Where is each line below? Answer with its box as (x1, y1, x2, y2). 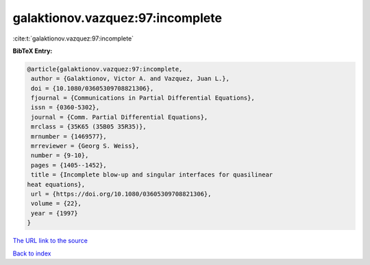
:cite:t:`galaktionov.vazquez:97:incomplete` (12, 34, 134, 43)
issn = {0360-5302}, (31, 104, 100, 111)
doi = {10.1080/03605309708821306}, (31, 84, 154, 92)
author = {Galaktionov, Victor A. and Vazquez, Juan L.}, (31, 75, 230, 82)
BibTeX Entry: (12, 47, 53, 55)
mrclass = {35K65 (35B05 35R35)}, (31, 123, 147, 130)
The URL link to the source (12, 237, 88, 245)
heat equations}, (27, 181, 86, 188)
